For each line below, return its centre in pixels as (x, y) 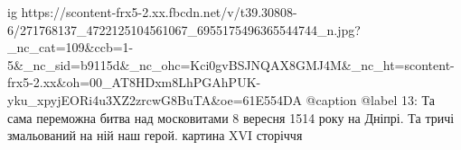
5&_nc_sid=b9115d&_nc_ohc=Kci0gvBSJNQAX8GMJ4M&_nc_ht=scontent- (231, 64)
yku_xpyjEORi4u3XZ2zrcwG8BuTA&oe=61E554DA (155, 99)
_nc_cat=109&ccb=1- (71, 47)
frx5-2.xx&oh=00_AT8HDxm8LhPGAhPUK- (134, 82)
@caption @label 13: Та (370, 99)
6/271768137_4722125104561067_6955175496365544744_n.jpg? (184, 29)
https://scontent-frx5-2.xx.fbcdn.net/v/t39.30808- (159, 12)
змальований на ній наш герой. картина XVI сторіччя (155, 135)
